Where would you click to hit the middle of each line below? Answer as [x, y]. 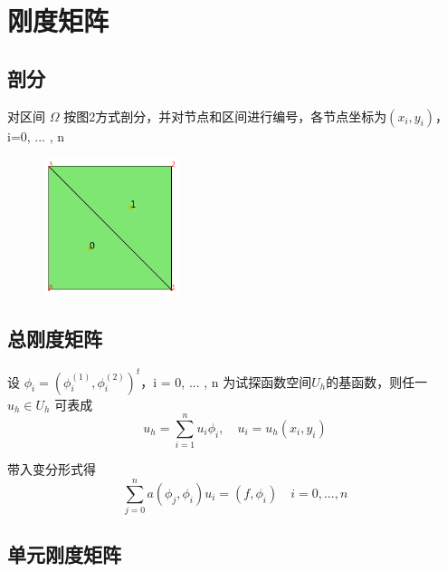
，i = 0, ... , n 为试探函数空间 [226, 381]
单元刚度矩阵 [64, 554]
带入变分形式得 [52, 469]
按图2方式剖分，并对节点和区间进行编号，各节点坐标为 [225, 116]
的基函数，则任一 [377, 381]
